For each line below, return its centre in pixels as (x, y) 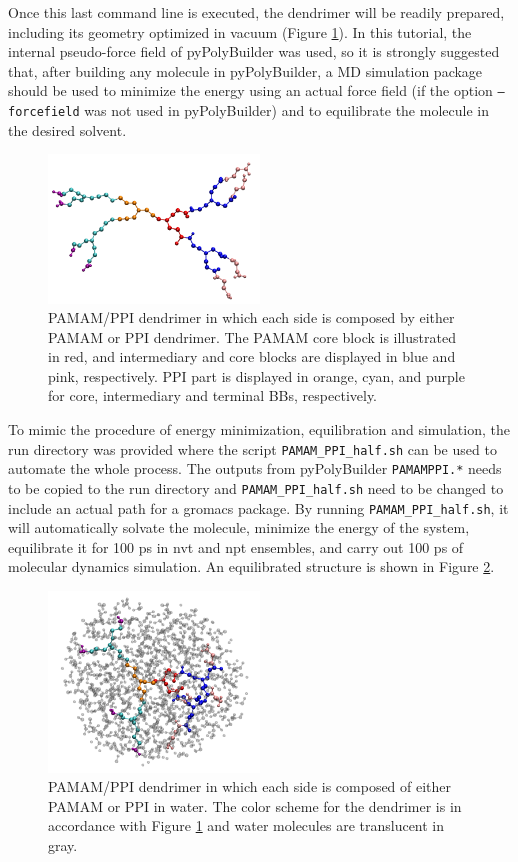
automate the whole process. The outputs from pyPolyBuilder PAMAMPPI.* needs (255, 468)
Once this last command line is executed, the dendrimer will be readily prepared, (256, 12)
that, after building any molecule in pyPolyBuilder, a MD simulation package (245, 70)
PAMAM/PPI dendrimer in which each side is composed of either (250, 786)
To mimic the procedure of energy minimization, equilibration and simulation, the (259, 429)
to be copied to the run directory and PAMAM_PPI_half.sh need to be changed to (256, 487)
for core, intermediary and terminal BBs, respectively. (212, 395)
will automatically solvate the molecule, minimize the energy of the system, (239, 527)
